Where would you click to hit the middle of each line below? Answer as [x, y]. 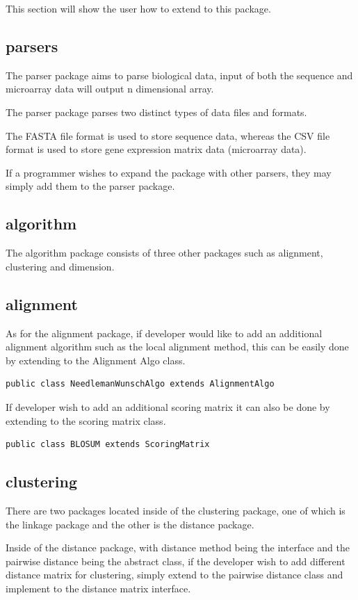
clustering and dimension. [60, 266]
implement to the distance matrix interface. [98, 588]
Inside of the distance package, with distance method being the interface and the [178, 548]
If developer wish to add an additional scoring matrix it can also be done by [168, 406]
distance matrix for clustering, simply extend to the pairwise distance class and [174, 575]
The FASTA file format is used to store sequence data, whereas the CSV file [168, 135]
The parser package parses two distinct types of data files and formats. [156, 112]
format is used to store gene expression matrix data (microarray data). [156, 149]
